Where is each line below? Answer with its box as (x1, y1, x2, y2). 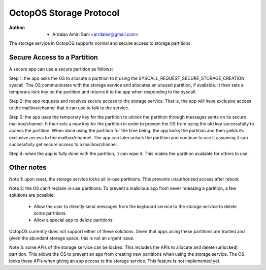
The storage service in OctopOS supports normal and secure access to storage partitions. (9, 40, 192, 46)
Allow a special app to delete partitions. (33, 217, 114, 223)
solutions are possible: (9, 192, 55, 198)
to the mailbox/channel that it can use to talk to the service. (9, 105, 130, 111)
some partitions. (33, 210, 67, 216)
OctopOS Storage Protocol (9, 7, 120, 18)
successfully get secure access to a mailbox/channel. (9, 142, 118, 148)
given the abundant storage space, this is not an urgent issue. (9, 235, 135, 241)
